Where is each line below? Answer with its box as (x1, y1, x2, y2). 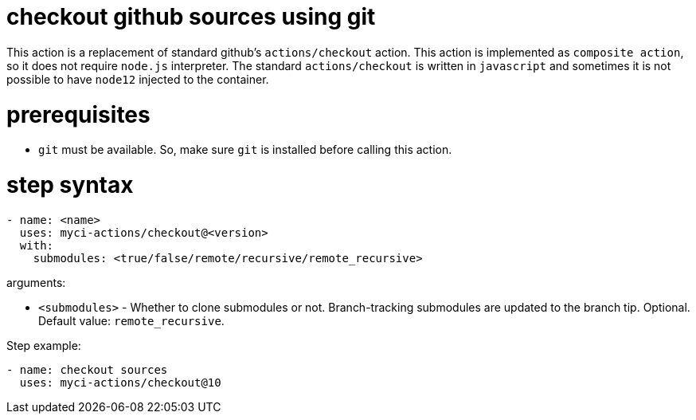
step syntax (6, 171, 134, 198)
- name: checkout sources (6, 363, 168, 376)
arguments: (6, 275, 66, 289)
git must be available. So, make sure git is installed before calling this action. (38, 143, 452, 157)
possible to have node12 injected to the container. (6, 72, 269, 86)
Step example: (6, 338, 81, 352)
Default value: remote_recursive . (38, 313, 225, 328)
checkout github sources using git (6, 3, 376, 30)
